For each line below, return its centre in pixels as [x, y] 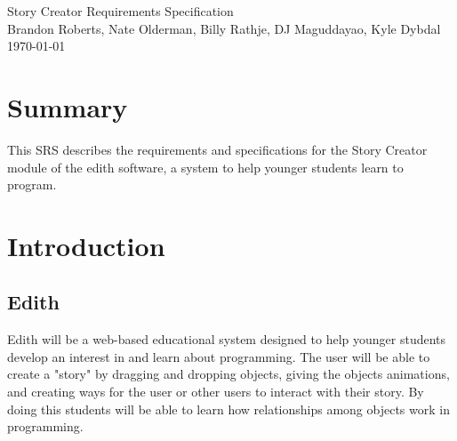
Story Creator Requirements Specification [120, 11]
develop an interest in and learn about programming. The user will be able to [219, 356]
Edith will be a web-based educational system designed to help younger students [227, 339]
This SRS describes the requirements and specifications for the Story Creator [217, 149]
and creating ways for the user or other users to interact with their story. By [216, 392]
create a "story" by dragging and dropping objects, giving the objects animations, [228, 374]
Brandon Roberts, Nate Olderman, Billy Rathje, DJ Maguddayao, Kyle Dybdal [224, 28]
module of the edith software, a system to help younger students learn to [205, 167]
